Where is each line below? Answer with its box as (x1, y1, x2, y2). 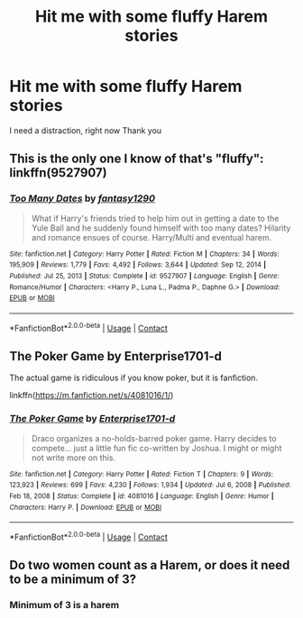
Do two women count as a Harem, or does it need (9, 558, 290, 573)
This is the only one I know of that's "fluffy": (9, 151, 264, 167)
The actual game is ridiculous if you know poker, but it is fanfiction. (9, 372, 259, 384)
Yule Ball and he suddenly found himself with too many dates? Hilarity (31, 223, 291, 233)
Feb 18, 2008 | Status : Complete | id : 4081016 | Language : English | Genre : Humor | (9, 491, 274, 501)
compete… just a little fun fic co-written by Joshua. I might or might (31, 442, 282, 453)
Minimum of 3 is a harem (9, 599, 120, 612)
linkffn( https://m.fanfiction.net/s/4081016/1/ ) (9, 390, 174, 401)
